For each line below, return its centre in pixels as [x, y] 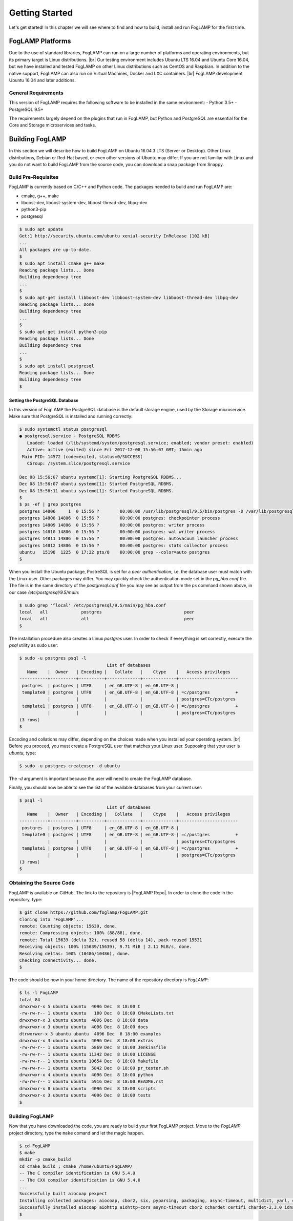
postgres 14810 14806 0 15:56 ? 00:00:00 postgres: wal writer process [117, 532]
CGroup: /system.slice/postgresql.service [79, 463]
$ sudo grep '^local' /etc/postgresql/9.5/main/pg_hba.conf [93, 605]
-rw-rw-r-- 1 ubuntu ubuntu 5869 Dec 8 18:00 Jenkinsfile [93, 1047]
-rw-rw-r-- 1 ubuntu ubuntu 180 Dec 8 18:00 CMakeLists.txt [97, 1013]
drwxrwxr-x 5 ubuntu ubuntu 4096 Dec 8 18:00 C [80, 1007]
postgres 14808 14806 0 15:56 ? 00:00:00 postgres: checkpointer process [120, 518]
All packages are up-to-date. [55, 250]
